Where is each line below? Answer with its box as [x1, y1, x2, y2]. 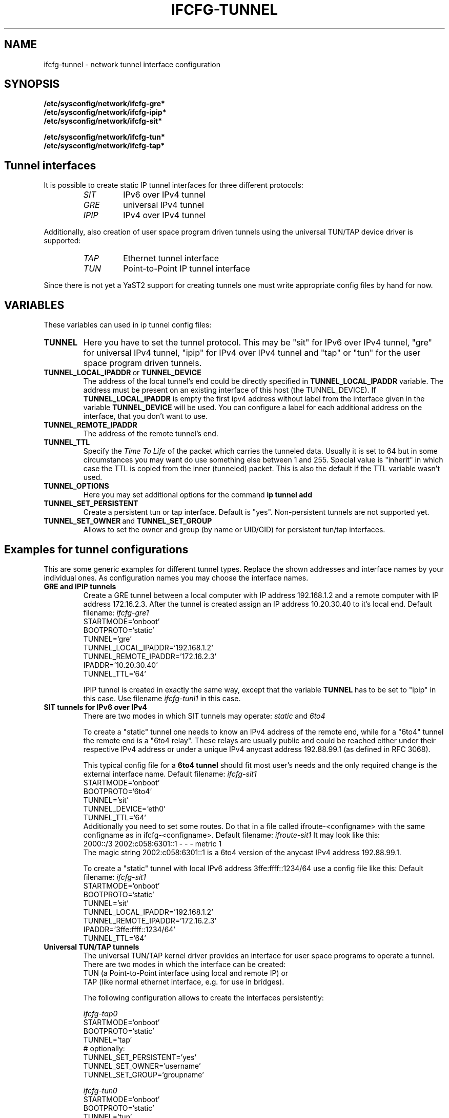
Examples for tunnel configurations [4, 543, 189, 556]
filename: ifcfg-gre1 [83, 608, 149, 617]
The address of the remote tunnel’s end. [83, 429, 218, 438]
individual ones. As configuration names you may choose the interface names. [44, 573, 309, 582]
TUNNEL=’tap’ [83, 1035, 132, 1044]
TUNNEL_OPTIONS [44, 481, 109, 491]
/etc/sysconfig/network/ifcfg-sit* [44, 117, 162, 126]
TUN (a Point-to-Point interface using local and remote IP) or [83, 968, 289, 977]
